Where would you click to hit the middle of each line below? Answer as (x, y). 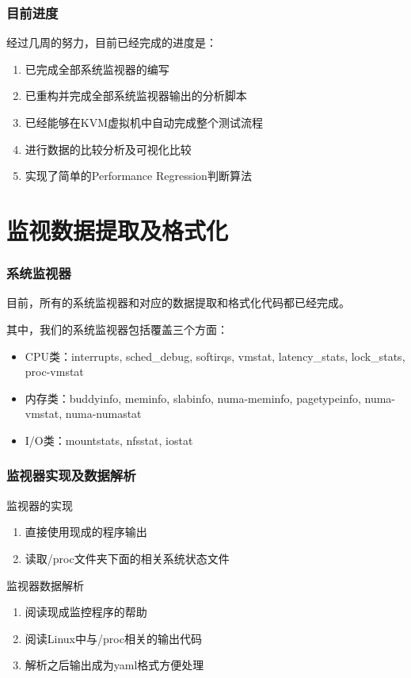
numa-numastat (103, 414)
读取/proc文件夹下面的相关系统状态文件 (127, 558)
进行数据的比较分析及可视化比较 (108, 149)
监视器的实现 (40, 505)
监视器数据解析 (45, 585)
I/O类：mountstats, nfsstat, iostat (109, 440)
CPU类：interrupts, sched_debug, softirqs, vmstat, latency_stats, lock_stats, (215, 356)
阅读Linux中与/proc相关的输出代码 (113, 638)
